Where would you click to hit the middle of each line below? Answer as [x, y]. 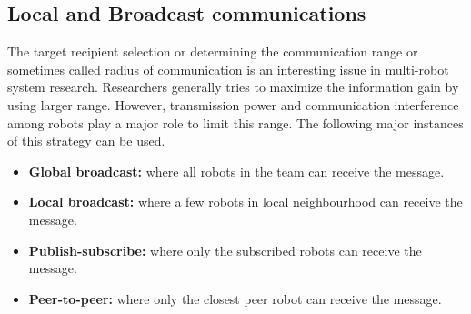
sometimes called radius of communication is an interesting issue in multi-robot [228, 69]
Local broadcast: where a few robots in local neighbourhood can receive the [246, 202]
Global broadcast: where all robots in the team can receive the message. [236, 171]
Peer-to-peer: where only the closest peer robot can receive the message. [235, 298]
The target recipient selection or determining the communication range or [213, 51]
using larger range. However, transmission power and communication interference [233, 104]
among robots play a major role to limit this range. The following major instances [235, 122]
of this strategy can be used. [86, 141]
